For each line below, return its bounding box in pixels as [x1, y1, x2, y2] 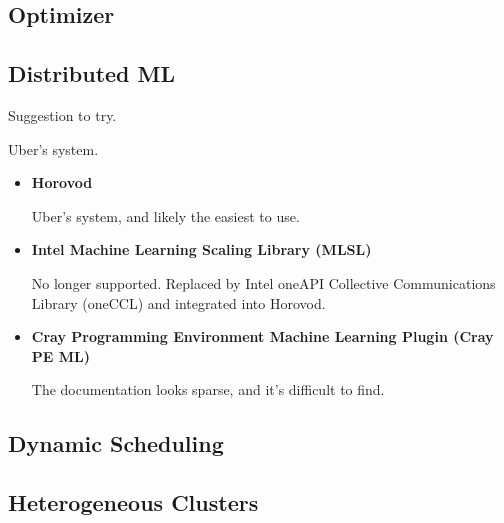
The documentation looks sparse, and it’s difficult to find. [31, 379, 385, 400]
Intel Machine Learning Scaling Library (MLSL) [31, 239, 372, 260]
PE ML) [31, 345, 90, 366]
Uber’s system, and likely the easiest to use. [31, 205, 300, 226]
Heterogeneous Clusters [8, 487, 259, 518]
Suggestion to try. [8, 104, 117, 125]
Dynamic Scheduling [8, 428, 224, 459]
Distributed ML [8, 58, 176, 89]
